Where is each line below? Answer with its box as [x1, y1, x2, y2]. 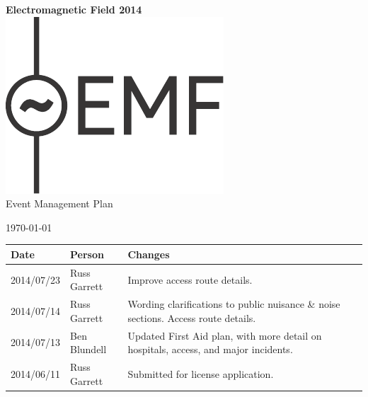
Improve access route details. [127, 272, 253, 287]
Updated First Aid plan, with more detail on [127, 328, 322, 343]
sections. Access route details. [127, 310, 256, 325]
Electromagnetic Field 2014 [6, 2, 142, 16]
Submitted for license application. [127, 366, 274, 381]
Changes [127, 246, 170, 261]
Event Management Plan [6, 196, 113, 211]
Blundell [70, 342, 107, 357]
